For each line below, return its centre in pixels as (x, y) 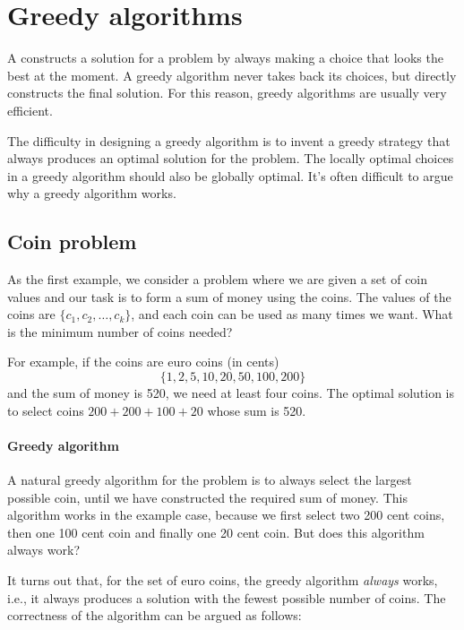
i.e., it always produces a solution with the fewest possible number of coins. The (227, 597)
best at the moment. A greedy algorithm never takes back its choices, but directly (232, 75)
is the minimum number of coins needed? (120, 331)
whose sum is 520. (257, 410)
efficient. (30, 110)
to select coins (46, 410)
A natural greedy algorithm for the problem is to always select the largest (210, 480)
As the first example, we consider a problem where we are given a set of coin (218, 279)
